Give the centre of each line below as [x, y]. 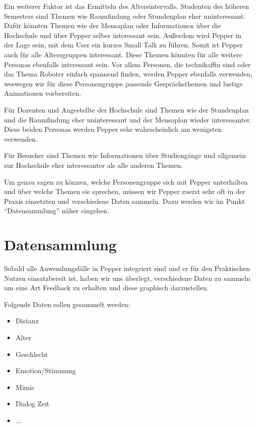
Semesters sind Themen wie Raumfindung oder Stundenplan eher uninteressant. [125, 16]
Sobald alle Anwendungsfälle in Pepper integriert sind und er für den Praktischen [127, 268]
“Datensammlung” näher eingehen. [57, 211]
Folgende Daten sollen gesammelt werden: [67, 304]
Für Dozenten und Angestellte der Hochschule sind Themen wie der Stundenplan [127, 109]
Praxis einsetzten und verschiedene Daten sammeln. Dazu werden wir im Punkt [125, 201]
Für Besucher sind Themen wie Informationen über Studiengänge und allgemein [125, 155]
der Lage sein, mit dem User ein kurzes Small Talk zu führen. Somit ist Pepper [124, 45]
